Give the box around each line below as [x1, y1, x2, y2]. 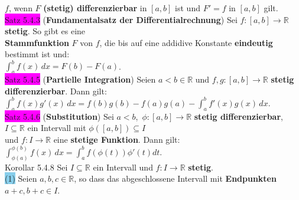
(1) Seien [5, 172, 37, 185]
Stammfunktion [5, 36, 69, 48]
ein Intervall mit [27, 122, 86, 134]
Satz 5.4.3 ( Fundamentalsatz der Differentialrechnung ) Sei [5, 13, 238, 25]
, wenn [8, 2, 32, 14]
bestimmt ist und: [5, 48, 70, 60]
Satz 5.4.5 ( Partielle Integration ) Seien [5, 73, 156, 86]
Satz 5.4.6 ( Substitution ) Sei [5, 110, 114, 122]
